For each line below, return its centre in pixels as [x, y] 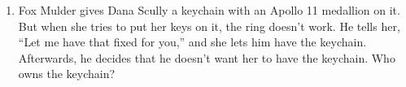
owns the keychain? [67, 74]
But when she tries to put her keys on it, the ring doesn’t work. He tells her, [209, 26]
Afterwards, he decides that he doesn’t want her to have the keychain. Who [207, 57]
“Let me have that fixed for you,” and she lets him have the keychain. [192, 42]
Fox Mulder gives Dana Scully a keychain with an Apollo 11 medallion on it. [209, 10]
